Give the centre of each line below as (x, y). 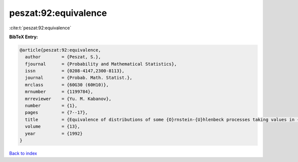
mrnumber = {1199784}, (59, 92)
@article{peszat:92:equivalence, (60, 50)
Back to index (23, 153)
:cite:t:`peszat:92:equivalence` (40, 28)
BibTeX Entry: (24, 37)
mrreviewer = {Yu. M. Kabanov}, (68, 99)
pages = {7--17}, (56, 113)
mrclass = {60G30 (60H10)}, (67, 85)
